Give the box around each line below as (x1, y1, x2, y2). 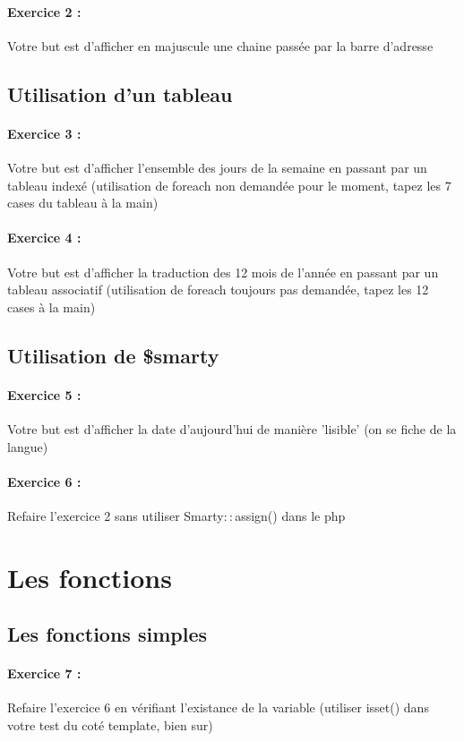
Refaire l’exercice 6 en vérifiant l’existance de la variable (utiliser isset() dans (7, 698, 429, 717)
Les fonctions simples (7, 620, 207, 648)
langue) (7, 437, 48, 456)
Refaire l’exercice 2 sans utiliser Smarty (7, 506, 224, 524)
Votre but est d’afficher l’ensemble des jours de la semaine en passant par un (7, 158, 427, 176)
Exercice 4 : (7, 228, 82, 247)
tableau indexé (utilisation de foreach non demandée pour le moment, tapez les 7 (7, 175, 451, 194)
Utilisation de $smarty (7, 341, 219, 369)
